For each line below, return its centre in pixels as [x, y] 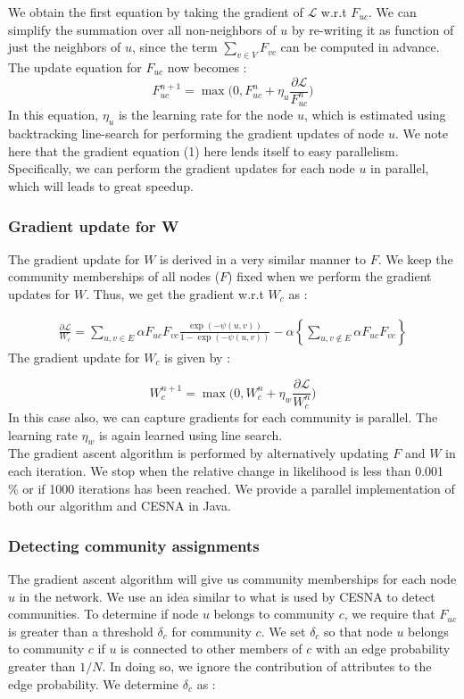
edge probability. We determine [94, 683]
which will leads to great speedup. [101, 186]
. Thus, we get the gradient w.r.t [175, 294]
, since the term [174, 47]
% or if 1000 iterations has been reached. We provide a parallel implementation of [232, 488]
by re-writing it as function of [373, 29]
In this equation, [54, 115]
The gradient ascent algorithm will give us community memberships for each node [232, 579]
